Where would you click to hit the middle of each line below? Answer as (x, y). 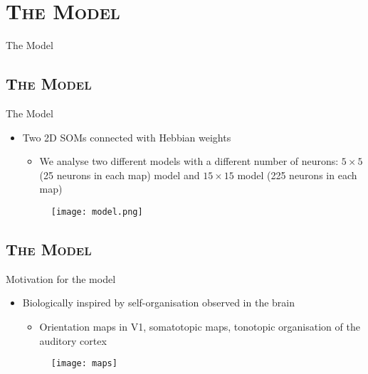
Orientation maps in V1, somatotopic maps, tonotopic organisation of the (200, 326)
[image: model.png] (97, 212)
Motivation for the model (61, 278)
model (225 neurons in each (297, 175)
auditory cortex (73, 340)
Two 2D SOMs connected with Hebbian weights (127, 137)
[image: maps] (84, 364)
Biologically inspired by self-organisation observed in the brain (158, 303)
